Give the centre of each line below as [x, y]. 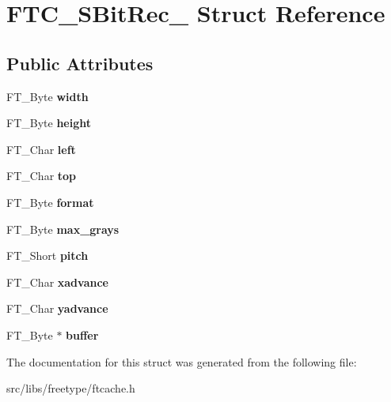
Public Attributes [80, 63]
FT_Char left [41, 149]
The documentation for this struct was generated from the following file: [182, 361]
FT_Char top [42, 176]
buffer [82, 334]
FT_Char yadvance [57, 308]
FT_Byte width [47, 96]
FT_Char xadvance [57, 282]
